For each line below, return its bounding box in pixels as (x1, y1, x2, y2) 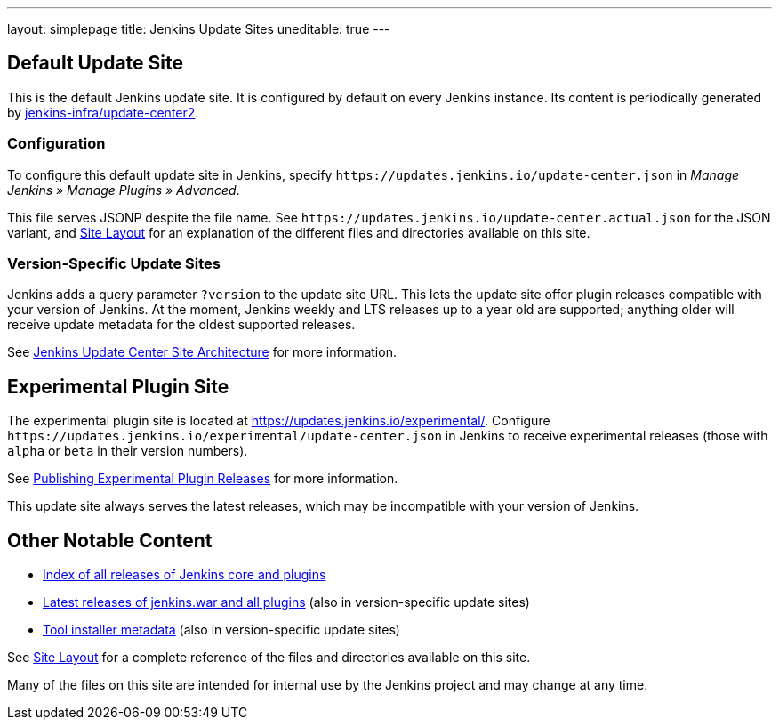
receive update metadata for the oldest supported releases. (7, 317, 356, 333)
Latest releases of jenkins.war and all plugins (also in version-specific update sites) (43, 594, 530, 610)
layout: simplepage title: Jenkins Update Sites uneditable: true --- (7, 21, 390, 36)
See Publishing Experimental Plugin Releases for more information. (7, 471, 398, 487)
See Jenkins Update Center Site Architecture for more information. (7, 344, 397, 360)
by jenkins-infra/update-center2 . (7, 104, 199, 120)
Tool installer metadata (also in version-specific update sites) (43, 622, 400, 638)
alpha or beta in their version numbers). (7, 443, 248, 459)
